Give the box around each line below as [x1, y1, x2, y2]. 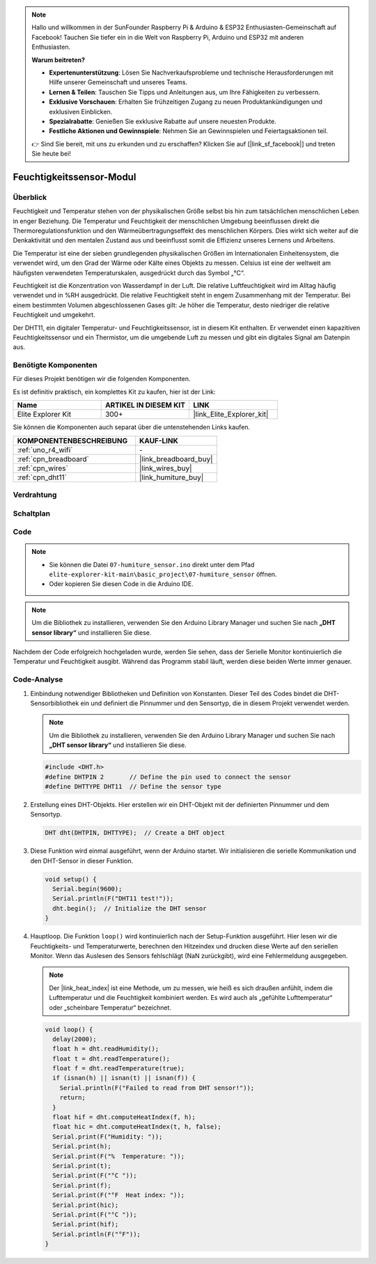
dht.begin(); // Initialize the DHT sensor [52, 904, 207, 912]
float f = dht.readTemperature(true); [52, 1065, 185, 1072]
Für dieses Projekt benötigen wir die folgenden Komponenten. [13, 375, 191, 383]
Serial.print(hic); [52, 1201, 119, 1209]
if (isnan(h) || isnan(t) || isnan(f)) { [52, 1074, 196, 1082]
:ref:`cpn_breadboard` [17, 454, 90, 463]
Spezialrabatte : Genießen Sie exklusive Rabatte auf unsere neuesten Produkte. [49, 117, 276, 125]
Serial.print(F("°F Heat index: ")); [52, 1192, 185, 1199]
